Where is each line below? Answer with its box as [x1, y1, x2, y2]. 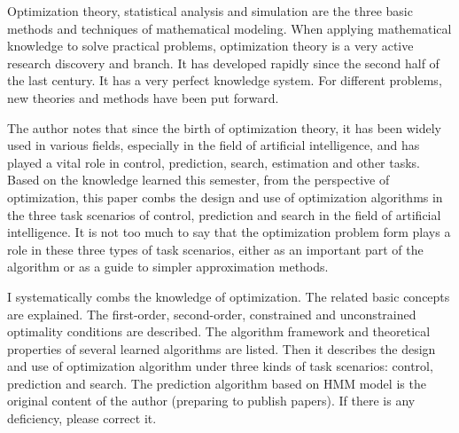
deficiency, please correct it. [7, 409, 157, 428]
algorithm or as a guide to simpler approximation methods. [7, 257, 329, 276]
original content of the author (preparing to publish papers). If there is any [7, 391, 416, 410]
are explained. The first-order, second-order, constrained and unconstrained [7, 304, 416, 323]
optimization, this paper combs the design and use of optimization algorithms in [7, 187, 443, 206]
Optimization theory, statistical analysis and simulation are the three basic [7, 2, 413, 20]
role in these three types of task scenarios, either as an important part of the [7, 240, 424, 258]
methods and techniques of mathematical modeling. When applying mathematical [7, 19, 452, 37]
